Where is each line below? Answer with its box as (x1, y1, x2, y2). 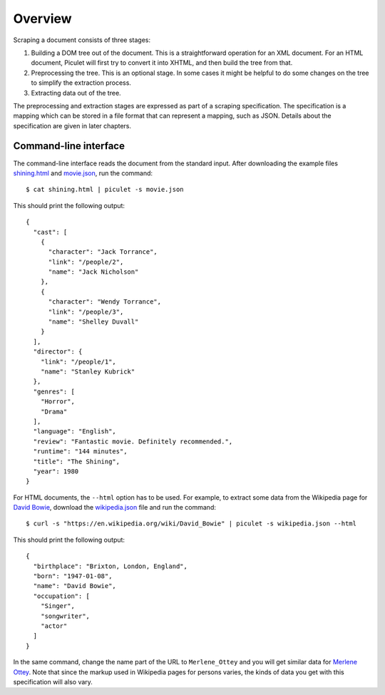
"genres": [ (33, 387, 75, 396)
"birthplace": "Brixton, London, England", (33, 562, 188, 570)
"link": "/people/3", (48, 307, 124, 316)
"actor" (40, 622, 68, 630)
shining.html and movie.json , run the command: (13, 168, 153, 177)
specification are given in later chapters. (13, 121, 132, 130)
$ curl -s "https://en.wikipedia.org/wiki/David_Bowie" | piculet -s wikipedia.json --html (26, 520, 356, 527)
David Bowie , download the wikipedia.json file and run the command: (13, 503, 217, 512)
